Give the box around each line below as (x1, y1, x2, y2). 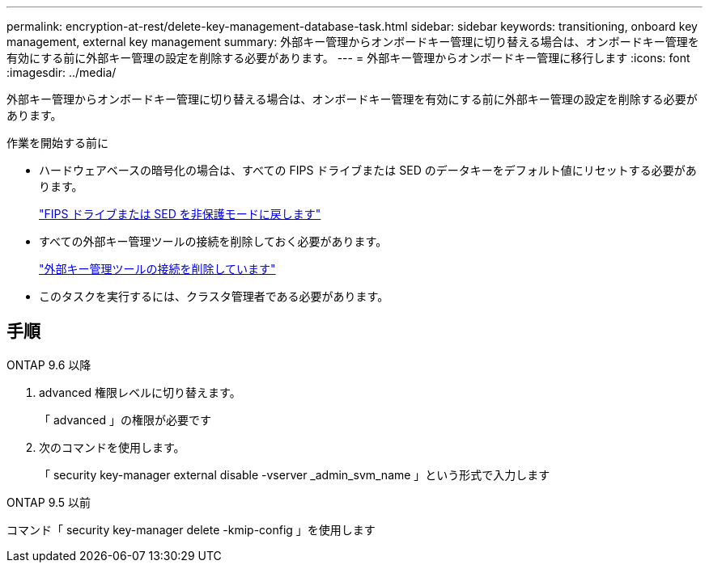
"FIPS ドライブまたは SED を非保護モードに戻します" (39, 207, 321, 221)
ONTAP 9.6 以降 (6, 357, 91, 372)
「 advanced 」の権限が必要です (39, 412, 212, 427)
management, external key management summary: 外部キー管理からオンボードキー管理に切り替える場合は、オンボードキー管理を (6, 35, 699, 48)
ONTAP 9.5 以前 (6, 495, 91, 509)
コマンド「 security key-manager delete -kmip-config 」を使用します (6, 522, 376, 537)
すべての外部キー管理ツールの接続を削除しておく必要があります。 (39, 234, 388, 248)
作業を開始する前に (6, 136, 108, 150)
